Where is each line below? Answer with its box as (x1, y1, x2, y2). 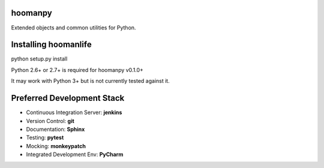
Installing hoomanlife (11, 40, 92, 50)
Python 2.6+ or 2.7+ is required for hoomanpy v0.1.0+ (11, 66, 144, 73)
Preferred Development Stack (11, 93, 125, 103)
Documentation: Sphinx (26, 125, 85, 133)
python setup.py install (11, 55, 68, 62)
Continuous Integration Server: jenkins (26, 109, 122, 116)
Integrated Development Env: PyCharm (26, 151, 124, 158)
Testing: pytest (26, 134, 64, 141)
